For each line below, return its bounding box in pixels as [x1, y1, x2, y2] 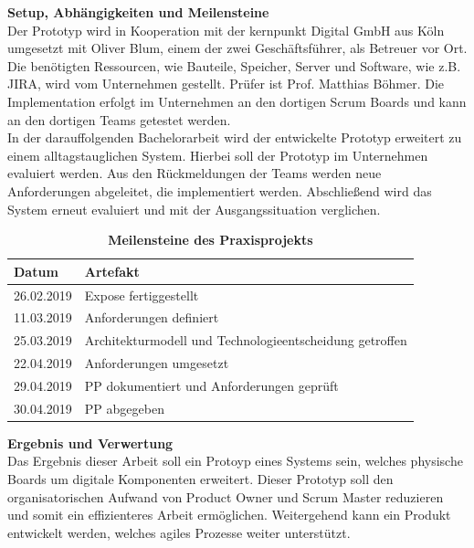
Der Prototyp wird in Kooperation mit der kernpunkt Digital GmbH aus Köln [7, 20, 445, 39]
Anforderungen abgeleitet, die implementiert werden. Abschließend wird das [7, 181, 432, 200]
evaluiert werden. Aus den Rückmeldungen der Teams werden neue [7, 163, 382, 183]
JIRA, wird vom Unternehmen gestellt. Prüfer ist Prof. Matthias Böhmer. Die [7, 74, 445, 93]
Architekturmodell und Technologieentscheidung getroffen [84, 331, 407, 350]
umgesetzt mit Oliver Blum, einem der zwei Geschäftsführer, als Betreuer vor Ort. [7, 38, 468, 58]
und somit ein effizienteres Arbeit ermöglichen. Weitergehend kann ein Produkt [7, 505, 451, 524]
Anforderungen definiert [84, 308, 219, 327]
